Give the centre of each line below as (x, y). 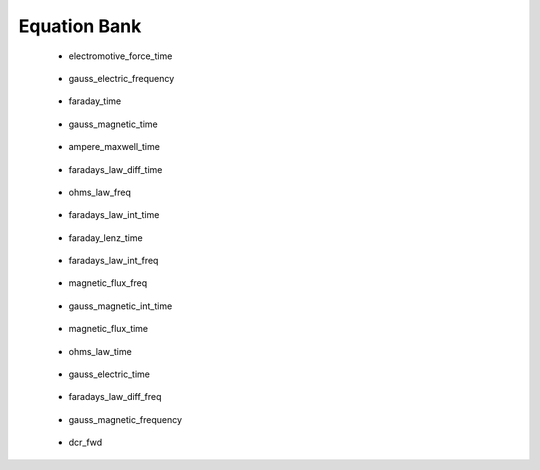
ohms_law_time (100, 351)
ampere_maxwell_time (114, 147)
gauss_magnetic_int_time (120, 306)
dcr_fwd (85, 442)
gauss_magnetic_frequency (125, 419)
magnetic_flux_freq (108, 283)
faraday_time (95, 101)
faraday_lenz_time (106, 237)
